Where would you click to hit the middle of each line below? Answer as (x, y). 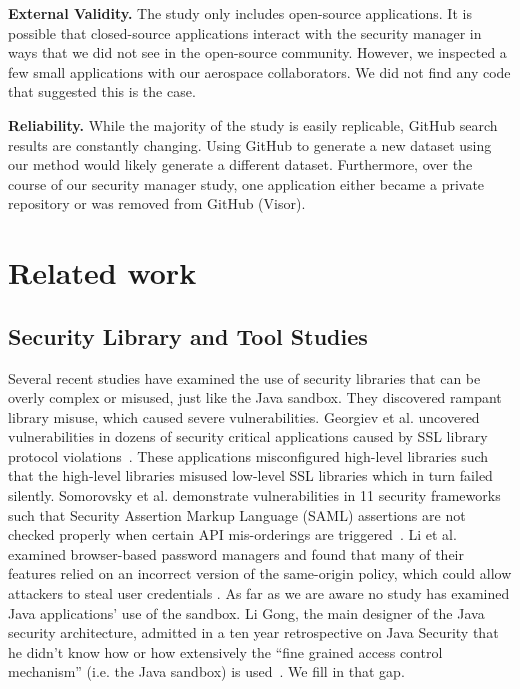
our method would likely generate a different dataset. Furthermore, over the (240, 164)
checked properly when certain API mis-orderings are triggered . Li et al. (232, 534)
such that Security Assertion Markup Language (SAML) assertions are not (237, 514)
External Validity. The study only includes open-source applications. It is (240, 13)
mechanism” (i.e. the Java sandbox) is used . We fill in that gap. (206, 671)
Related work (102, 272)
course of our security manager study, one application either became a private (246, 183)
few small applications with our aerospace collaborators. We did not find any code (259, 71)
